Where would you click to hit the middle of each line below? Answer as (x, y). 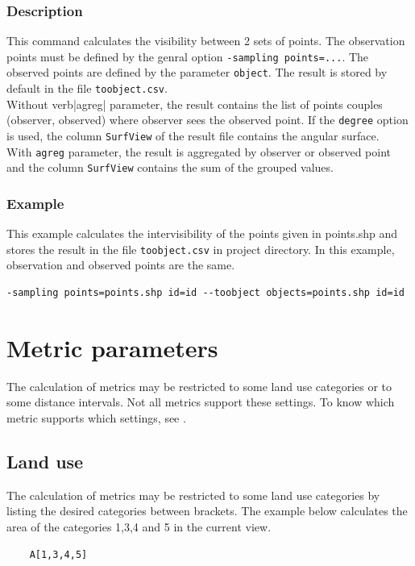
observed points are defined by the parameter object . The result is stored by (197, 72)
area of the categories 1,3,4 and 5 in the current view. (139, 526)
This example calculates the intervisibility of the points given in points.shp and (202, 233)
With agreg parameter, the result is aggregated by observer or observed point (199, 151)
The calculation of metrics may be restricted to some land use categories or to (199, 386)
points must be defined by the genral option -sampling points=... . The (188, 56)
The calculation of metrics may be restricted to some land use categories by (193, 495)
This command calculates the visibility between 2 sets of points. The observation (206, 41)
